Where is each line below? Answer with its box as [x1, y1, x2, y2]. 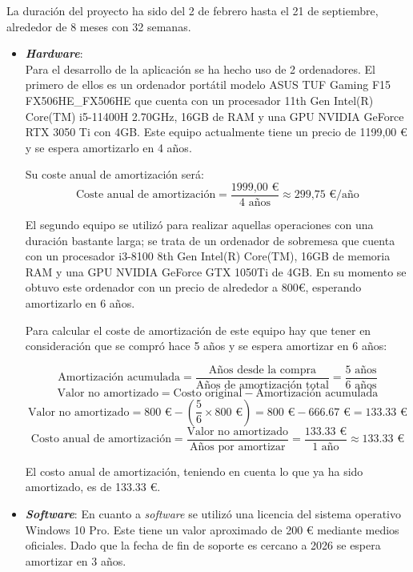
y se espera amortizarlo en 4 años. [25, 139, 192, 155]
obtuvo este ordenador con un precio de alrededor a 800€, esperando [25, 279, 362, 296]
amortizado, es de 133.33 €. [25, 478, 161, 495]
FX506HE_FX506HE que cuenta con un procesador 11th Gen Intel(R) [25, 91, 374, 108]
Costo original [173, 387, 243, 399]
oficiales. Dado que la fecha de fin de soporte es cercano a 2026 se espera [25, 537, 381, 554]
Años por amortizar [190, 441, 286, 453]
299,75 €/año [294, 189, 359, 201]
